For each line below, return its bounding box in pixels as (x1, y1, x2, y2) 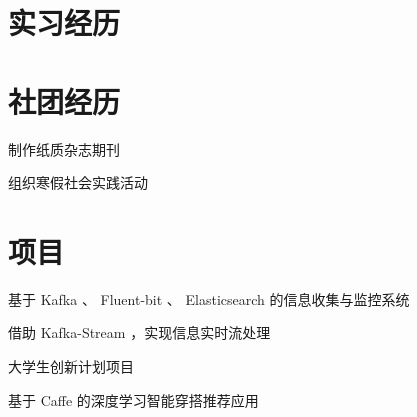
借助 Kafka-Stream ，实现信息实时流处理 (8, 322, 271, 343)
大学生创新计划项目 (8, 356, 134, 376)
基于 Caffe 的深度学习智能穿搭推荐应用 (8, 389, 259, 410)
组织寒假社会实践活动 (8, 172, 148, 193)
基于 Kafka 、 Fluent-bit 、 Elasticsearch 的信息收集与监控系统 (8, 288, 410, 309)
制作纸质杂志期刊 (8, 138, 120, 159)
